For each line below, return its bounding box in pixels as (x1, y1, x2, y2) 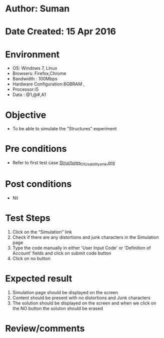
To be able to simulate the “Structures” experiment (12, 126, 117, 132)
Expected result (5, 273, 72, 285)
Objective (5, 109, 46, 120)
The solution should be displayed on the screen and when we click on (12, 300, 156, 306)
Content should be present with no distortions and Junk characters (12, 295, 151, 301)
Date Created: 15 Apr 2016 (5, 26, 116, 37)
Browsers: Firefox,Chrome (12, 70, 66, 76)
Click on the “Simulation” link (12, 229, 72, 235)
